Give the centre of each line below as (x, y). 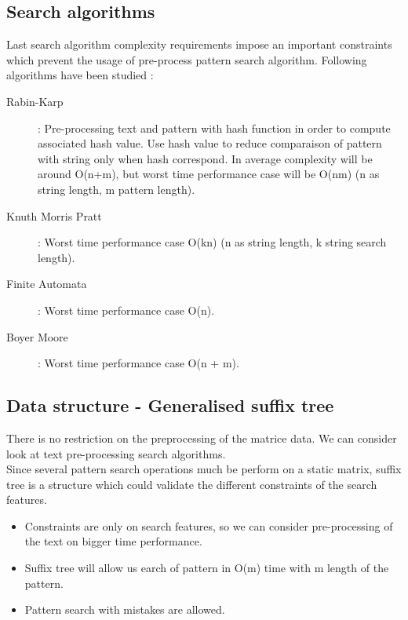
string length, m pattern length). (117, 189)
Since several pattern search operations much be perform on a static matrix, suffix (204, 469)
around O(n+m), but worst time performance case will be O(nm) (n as (209, 174)
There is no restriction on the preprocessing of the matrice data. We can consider (202, 438)
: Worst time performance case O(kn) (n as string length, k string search (212, 242)
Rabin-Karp (35, 101)
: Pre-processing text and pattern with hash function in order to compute (214, 128)
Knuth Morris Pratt (54, 215)
